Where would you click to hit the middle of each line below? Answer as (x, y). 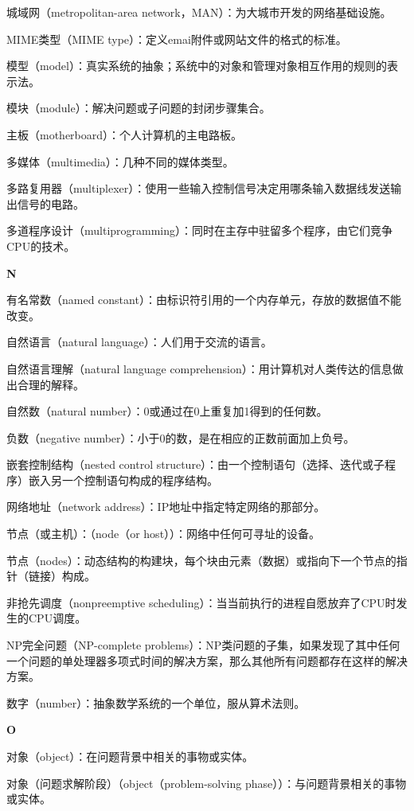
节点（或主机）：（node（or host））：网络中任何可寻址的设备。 (164, 534)
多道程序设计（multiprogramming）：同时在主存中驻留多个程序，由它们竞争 (200, 230)
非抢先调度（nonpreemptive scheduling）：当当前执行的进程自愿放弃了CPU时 (201, 602)
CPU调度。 (57, 618)
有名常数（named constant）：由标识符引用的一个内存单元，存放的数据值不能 (204, 300)
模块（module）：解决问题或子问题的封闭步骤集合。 (139, 108)
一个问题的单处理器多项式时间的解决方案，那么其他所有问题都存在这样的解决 (207, 660)
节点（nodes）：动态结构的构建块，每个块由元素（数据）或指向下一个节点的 (201, 560)
